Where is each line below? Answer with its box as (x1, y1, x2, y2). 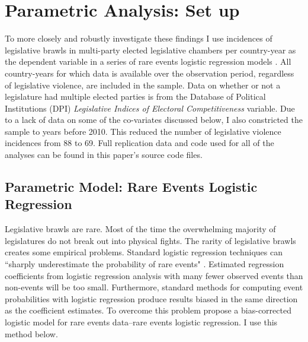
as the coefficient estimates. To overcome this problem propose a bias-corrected (5, 304, 291, 316)
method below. (5, 327, 58, 340)
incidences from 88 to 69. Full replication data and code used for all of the (5, 137, 274, 149)
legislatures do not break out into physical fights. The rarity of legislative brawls (5, 234, 296, 246)
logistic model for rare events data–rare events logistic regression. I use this (5, 316, 278, 328)
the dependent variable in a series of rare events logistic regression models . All (5, 55, 291, 68)
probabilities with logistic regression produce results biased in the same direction (5, 292, 298, 305)
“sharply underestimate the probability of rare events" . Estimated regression (5, 258, 284, 270)
